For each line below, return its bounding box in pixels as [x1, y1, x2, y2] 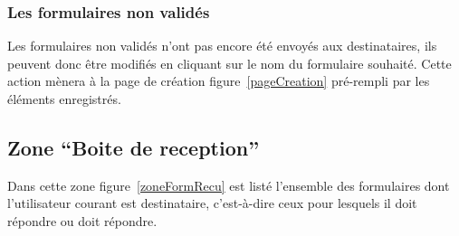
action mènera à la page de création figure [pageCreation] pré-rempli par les [7, 71, 430, 90]
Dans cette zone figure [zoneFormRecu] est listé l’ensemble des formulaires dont [7, 175, 450, 194]
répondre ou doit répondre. [7, 211, 158, 230]
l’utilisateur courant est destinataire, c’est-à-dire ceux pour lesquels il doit [7, 194, 417, 212]
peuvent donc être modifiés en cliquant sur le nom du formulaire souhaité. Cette [7, 53, 452, 72]
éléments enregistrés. [7, 90, 121, 108]
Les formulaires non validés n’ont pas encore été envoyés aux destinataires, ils [7, 36, 437, 55]
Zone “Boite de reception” [7, 133, 260, 161]
